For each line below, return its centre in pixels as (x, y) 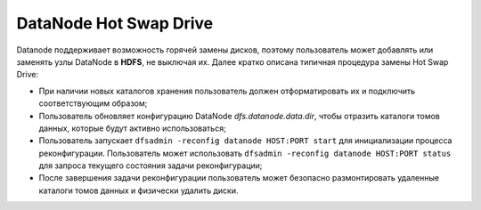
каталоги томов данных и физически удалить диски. (139, 190)
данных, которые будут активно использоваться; (132, 128)
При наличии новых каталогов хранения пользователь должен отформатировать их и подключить (227, 91)
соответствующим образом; (93, 103)
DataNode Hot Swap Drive (115, 23)
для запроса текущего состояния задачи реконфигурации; (151, 166)
